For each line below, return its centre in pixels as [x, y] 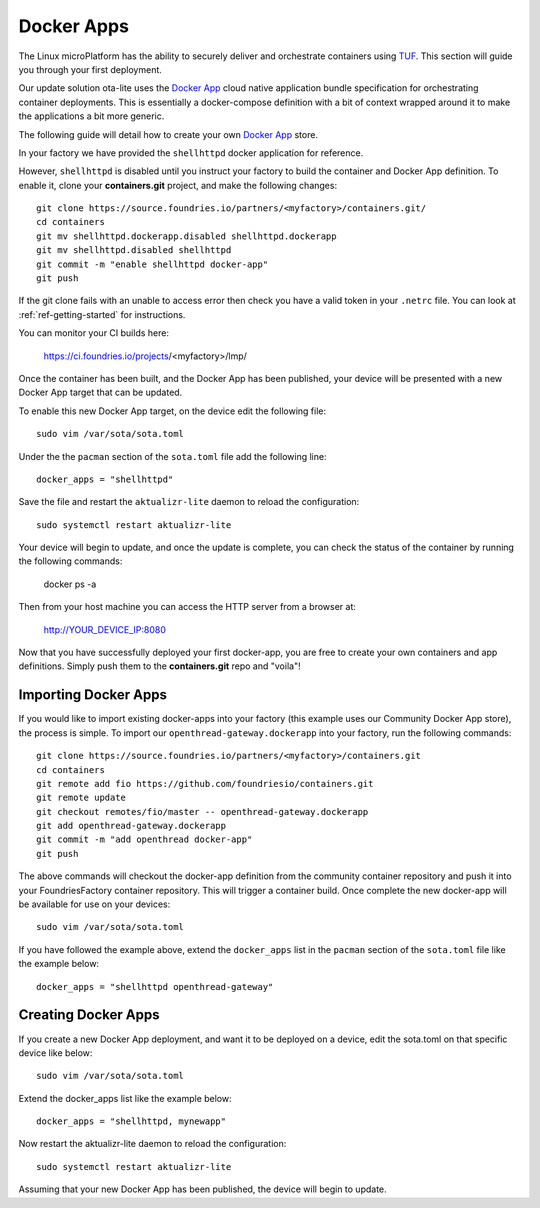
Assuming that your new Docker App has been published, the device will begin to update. [202, 1189]
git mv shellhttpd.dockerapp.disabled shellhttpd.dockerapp [186, 236]
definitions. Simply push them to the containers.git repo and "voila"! [159, 666]
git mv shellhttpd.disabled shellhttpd [134, 250]
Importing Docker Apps [92, 695]
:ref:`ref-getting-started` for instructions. [102, 314]
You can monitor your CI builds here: [94, 333]
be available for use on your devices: [94, 904]
